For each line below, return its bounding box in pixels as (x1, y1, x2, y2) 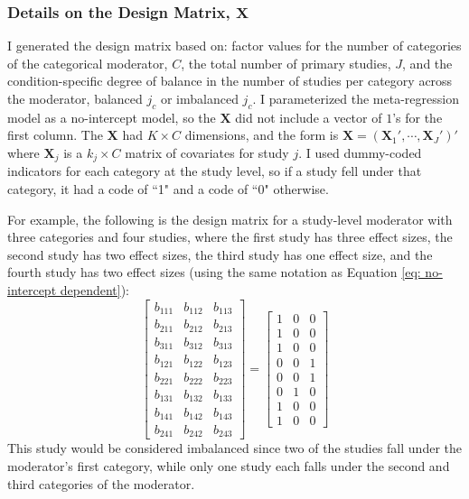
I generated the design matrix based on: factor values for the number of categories (7, 36, 462, 55)
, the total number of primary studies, (181, 53, 391, 72)
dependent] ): (60, 281, 130, 299)
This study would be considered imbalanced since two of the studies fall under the (7, 439, 462, 457)
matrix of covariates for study (125, 143, 289, 162)
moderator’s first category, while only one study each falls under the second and (7, 457, 450, 476)
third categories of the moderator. (7, 474, 195, 493)
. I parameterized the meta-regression (252, 89, 459, 107)
